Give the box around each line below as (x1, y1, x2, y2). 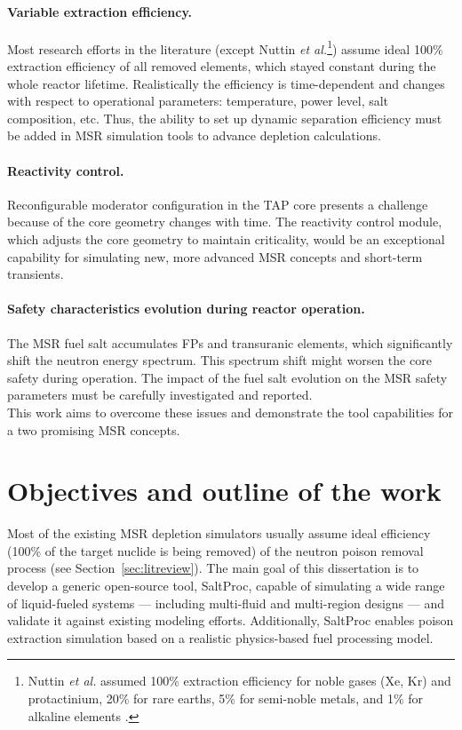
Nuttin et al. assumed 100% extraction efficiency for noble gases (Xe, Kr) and (28, 671, 451, 690)
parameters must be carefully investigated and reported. (7, 385, 313, 404)
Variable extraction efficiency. (7, 2, 193, 20)
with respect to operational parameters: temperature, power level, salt (7, 91, 389, 110)
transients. (7, 265, 64, 283)
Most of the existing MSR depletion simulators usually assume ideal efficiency (7, 524, 431, 543)
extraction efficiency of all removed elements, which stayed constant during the (7, 57, 436, 75)
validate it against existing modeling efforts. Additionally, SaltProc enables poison (7, 611, 454, 630)
